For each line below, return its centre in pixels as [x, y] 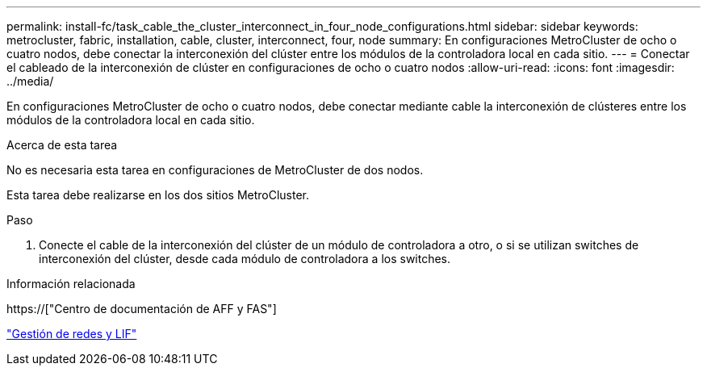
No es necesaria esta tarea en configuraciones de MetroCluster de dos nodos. [215, 170]
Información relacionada [71, 284]
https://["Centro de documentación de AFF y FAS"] [142, 309]
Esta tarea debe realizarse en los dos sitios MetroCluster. [158, 195]
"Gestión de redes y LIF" [72, 334]
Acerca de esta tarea [62, 145]
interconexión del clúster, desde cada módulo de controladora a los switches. [245, 259]
